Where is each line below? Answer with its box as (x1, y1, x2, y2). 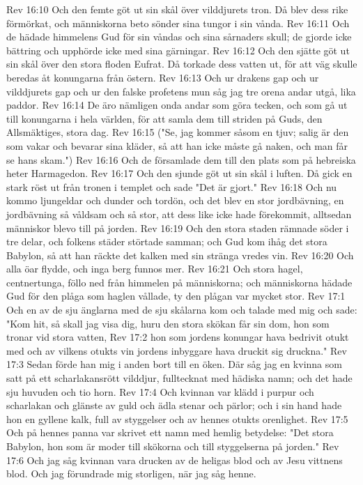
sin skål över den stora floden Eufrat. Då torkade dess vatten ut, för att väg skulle (6, 56, 357, 71)
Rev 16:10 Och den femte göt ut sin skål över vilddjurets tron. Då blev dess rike (6, 2, 348, 16)
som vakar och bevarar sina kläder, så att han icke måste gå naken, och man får (6, 138, 348, 153)
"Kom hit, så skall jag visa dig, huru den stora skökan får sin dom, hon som (6, 316, 330, 330)
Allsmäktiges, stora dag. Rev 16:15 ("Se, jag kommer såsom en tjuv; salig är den (6, 125, 349, 139)
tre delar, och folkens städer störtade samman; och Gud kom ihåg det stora (6, 234, 327, 249)
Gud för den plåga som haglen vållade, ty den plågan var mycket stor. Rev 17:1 (6, 288, 346, 303)
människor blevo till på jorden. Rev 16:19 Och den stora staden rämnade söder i (6, 220, 349, 235)
